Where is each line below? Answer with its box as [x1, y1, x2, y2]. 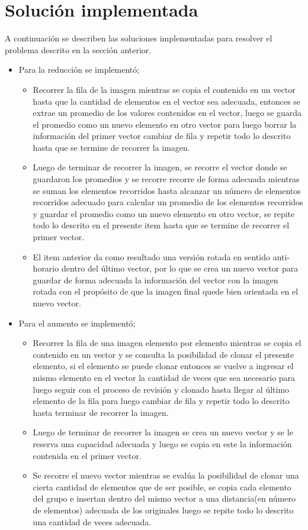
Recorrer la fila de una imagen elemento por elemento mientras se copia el [33, 337, 301, 349]
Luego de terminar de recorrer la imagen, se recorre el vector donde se [33, 161, 287, 173]
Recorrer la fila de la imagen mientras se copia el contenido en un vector [33, 83, 296, 95]
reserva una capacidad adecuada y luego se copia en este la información [33, 437, 292, 450]
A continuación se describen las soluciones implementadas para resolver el [5, 32, 272, 44]
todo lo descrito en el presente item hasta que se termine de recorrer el [33, 219, 290, 231]
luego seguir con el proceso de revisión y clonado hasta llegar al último [33, 383, 290, 395]
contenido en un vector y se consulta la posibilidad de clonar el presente [33, 348, 294, 360]
